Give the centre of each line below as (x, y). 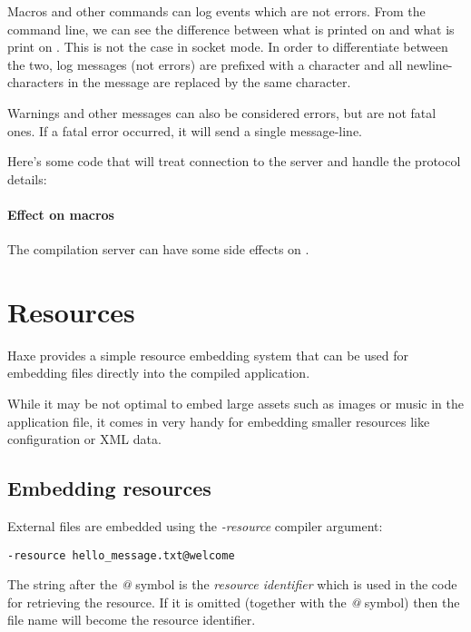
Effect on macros (61, 214)
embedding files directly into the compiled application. (159, 373)
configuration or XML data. (84, 439)
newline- (429, 64)
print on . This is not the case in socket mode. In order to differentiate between (228, 47)
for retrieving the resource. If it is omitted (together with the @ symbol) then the (234, 602)
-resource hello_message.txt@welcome (121, 555)
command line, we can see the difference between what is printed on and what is (231, 29)
